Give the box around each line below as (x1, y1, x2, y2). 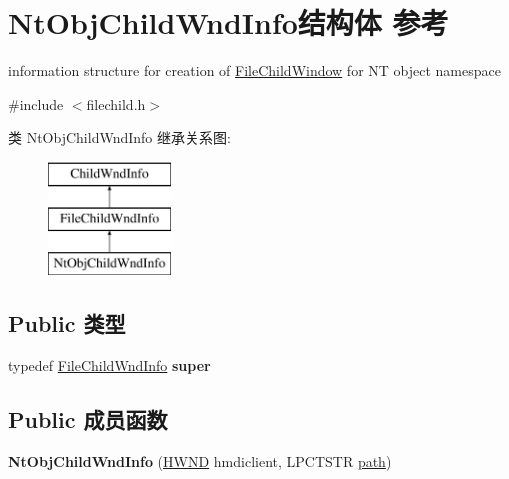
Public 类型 (8, 308, 126, 339)
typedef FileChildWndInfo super (8, 355, 211, 376)
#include (8, 93, 64, 114)
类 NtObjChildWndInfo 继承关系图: (8, 127, 231, 148)
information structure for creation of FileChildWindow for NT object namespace (8, 60, 501, 81)
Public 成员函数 (8, 404, 168, 435)
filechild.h (86, 93, 146, 114)
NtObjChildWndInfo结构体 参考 (8, 2, 449, 43)
